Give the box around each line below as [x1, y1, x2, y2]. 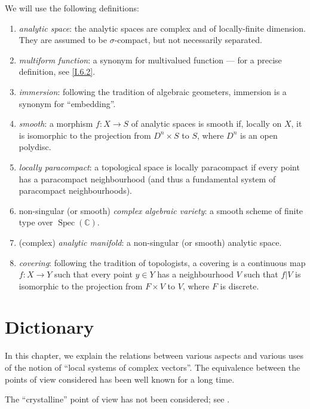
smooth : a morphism [19, 117, 93, 130]
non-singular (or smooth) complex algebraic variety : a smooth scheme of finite [19, 204, 303, 216]
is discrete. [220, 279, 259, 292]
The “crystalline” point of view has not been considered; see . [5, 393, 230, 405]
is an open [240, 129, 278, 141]
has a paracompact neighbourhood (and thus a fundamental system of [19, 172, 276, 185]
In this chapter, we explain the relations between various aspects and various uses [5, 349, 304, 362]
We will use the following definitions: [5, 2, 139, 14]
